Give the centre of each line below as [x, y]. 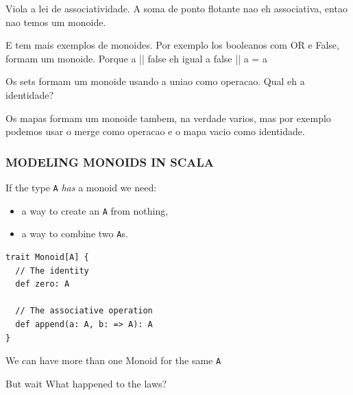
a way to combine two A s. [75, 234]
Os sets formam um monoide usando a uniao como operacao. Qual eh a [155, 81]
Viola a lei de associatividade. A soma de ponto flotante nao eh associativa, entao [176, 8]
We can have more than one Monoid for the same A [113, 360]
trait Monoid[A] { [47, 257]
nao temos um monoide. [56, 22]
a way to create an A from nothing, [95, 210]
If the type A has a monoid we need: [81, 187]
